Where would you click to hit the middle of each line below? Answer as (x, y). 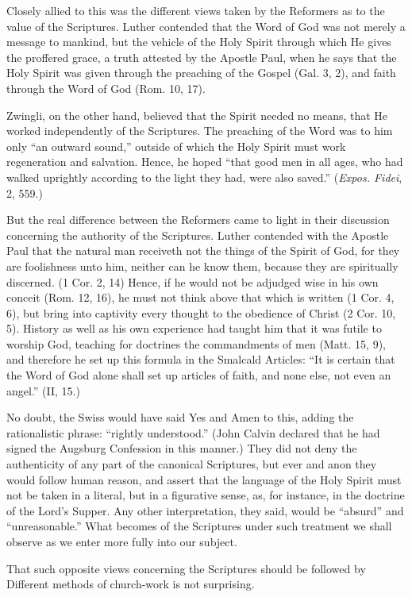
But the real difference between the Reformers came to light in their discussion (198, 220)
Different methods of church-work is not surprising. (131, 584)
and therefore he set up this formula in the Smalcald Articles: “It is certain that (201, 359)
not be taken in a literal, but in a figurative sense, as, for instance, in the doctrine (206, 495)
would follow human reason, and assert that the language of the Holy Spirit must (204, 479)
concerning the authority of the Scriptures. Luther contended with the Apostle (198, 235)
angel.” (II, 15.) (43, 390)
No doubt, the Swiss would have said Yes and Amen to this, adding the (180, 417)
